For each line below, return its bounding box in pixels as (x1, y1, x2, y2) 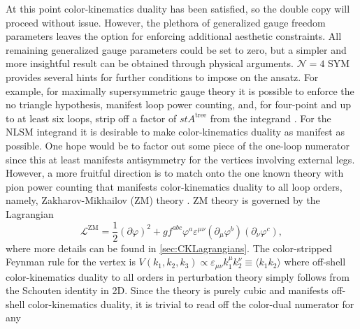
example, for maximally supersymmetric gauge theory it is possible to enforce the (6, 83, 354, 98)
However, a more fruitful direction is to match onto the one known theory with (6, 166, 344, 180)
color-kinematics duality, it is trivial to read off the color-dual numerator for (27, 296, 354, 311)
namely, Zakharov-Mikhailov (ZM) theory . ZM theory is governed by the (6, 193, 320, 207)
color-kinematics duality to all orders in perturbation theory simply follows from (6, 269, 350, 284)
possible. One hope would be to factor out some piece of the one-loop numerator (6, 138, 350, 152)
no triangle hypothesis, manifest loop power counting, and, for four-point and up (6, 97, 351, 112)
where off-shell (284, 254, 346, 269)
